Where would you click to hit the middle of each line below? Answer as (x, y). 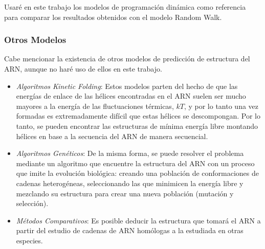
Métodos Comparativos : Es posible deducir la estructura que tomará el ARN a (138, 220)
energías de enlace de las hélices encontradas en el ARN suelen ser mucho (131, 96)
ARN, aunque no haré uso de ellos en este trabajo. (83, 69)
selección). (32, 203)
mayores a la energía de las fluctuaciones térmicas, (95, 106)
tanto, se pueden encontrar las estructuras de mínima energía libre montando (137, 126)
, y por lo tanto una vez (221, 106)
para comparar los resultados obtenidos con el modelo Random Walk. (113, 17)
